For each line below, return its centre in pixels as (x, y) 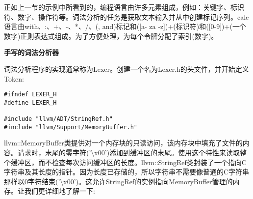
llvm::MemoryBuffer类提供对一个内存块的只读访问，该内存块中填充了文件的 (123, 143)
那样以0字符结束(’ (32, 181)
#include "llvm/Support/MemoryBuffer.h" (71, 127)
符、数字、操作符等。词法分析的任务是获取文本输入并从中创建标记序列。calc (126, 16)
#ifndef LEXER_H (30, 95)
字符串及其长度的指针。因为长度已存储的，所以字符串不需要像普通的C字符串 (127, 172)
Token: (14, 78)
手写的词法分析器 (31, 52)
